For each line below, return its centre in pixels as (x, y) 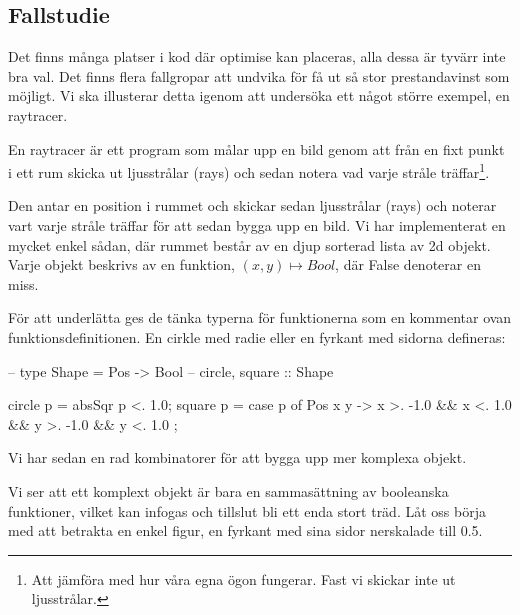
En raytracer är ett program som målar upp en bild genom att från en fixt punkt (256, 148)
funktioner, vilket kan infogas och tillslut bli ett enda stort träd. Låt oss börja (247, 510)
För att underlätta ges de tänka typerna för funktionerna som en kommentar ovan (260, 317)
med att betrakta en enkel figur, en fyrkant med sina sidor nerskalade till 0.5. (245, 530)
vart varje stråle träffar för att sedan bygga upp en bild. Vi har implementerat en (257, 225)
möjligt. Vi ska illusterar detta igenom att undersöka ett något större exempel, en (259, 95)
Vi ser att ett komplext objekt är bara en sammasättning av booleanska (228, 490)
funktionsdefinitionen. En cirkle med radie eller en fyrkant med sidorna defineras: (257, 336)
